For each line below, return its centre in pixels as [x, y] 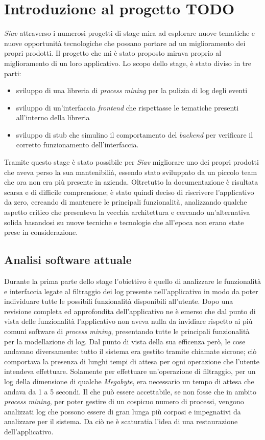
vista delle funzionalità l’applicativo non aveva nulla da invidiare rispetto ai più [128, 321]
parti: [13, 73]
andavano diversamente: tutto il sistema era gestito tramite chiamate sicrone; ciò [130, 351]
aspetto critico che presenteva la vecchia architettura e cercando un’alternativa [127, 212]
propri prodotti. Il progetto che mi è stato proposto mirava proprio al [113, 53]
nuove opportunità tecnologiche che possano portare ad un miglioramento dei [125, 43]
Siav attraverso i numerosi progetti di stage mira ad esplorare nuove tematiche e [130, 33]
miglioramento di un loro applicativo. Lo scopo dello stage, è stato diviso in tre [128, 63]
